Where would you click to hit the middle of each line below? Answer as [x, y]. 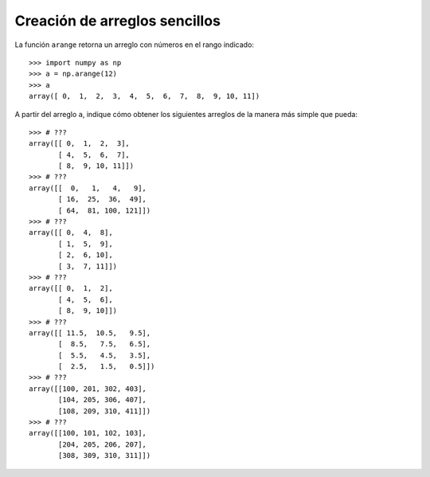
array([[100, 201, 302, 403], [88, 389]
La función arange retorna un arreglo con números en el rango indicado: [135, 45]
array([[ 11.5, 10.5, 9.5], [90, 333]
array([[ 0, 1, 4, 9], [88, 188]
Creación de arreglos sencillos [117, 21]
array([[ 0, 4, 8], [71, 233]
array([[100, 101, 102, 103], [88, 433]
